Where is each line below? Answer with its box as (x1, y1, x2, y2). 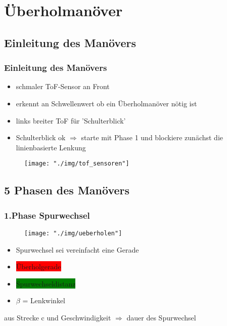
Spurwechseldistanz (16, 278, 76, 289)
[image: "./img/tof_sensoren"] (24, 160, 129, 168)
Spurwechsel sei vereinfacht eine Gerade (16, 244, 139, 255)
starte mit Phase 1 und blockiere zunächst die (81, 132, 223, 143)
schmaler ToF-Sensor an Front (16, 81, 110, 92)
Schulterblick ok (16, 132, 66, 143)
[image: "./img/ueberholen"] (24, 230, 122, 237)
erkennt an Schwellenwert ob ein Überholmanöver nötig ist (16, 98, 197, 108)
